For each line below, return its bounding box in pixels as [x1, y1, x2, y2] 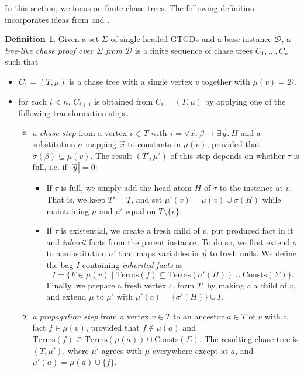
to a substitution [46, 247, 106, 259]
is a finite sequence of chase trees [134, 44, 253, 56]
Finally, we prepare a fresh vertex [46, 279, 167, 291]
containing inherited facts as [82, 258, 183, 270]
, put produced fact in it [206, 224, 293, 237]
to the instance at [219, 182, 283, 194]
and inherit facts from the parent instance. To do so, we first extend [46, 235, 291, 248]
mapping [85, 138, 117, 150]
